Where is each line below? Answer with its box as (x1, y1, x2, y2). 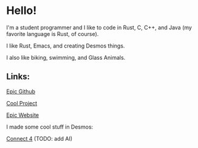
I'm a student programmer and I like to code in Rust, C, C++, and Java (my (6, 24, 193, 31)
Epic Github (6, 88, 35, 95)
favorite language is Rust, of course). (6, 30, 99, 37)
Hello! (6, 4, 37, 18)
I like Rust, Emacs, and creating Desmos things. (6, 42, 125, 49)
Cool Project (6, 99, 38, 107)
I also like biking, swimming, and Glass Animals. (6, 54, 126, 61)
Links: (6, 71, 30, 82)
